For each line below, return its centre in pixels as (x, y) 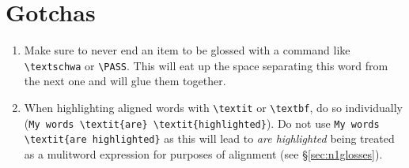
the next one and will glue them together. (125, 81)
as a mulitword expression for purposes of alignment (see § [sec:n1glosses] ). (203, 153)
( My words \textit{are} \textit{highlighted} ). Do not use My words (202, 123)
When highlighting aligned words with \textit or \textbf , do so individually (213, 107)
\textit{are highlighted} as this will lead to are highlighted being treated (209, 138)
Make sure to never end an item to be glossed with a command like (187, 50)
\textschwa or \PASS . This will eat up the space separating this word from (206, 65)
